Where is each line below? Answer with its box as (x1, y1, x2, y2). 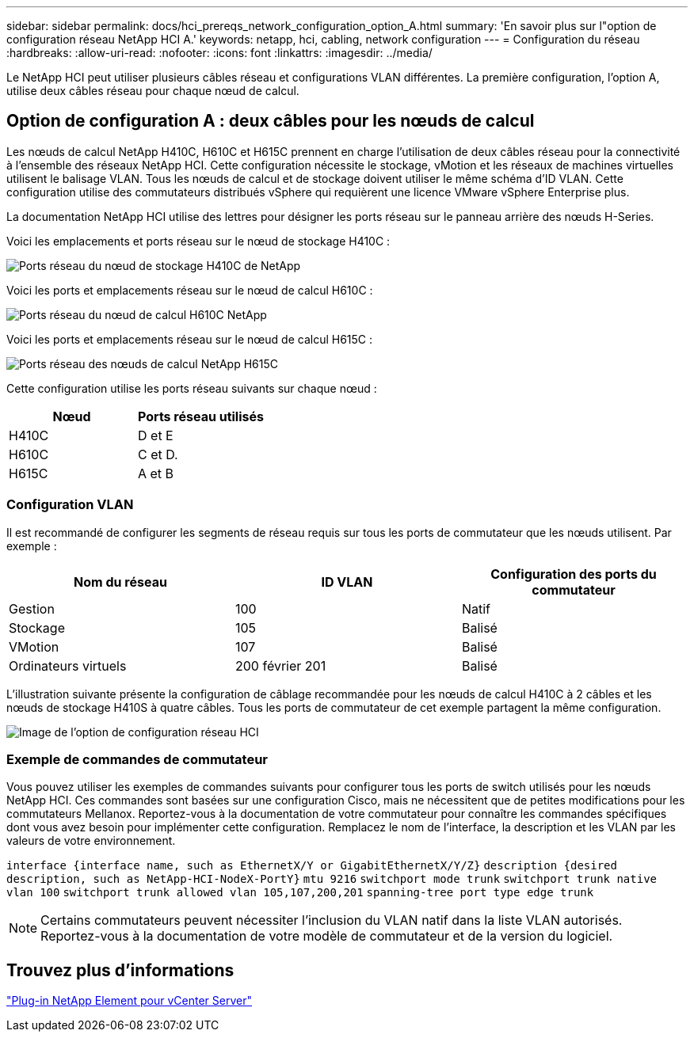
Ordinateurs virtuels (9, 657, 127, 674)
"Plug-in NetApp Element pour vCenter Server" (6, 994, 252, 1008)
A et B (138, 465, 174, 481)
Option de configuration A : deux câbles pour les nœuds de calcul (6, 111, 535, 131)
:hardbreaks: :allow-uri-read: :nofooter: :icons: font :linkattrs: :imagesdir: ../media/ (6, 46, 433, 59)
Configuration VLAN (6, 496, 134, 513)
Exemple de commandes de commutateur (6, 751, 268, 767)
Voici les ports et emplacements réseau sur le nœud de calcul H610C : (6, 283, 373, 297)
